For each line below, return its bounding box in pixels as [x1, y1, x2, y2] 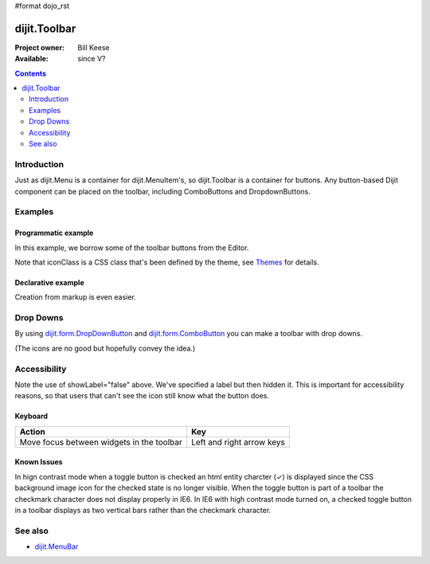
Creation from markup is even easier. [14, 292, 137, 302]
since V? [77, 54, 106, 64]
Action [19, 426, 45, 437]
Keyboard [14, 411, 48, 421]
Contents [14, 69, 47, 78]
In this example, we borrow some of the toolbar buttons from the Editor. [14, 243, 249, 253]
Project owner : [14, 42, 65, 52]
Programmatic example [14, 228, 94, 238]
